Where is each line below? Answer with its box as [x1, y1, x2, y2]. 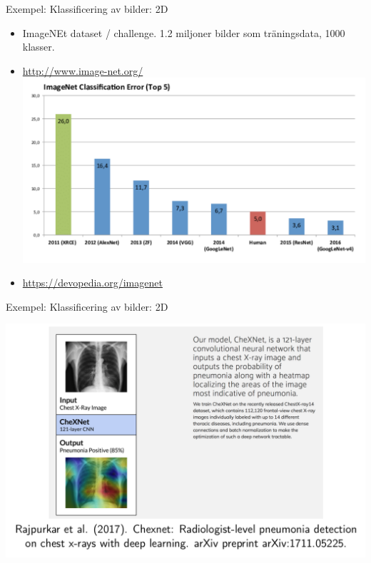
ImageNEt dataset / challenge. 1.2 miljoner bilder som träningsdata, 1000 [22, 25, 345, 40]
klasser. [22, 39, 55, 54]
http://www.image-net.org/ [22, 63, 143, 78]
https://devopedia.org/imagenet [22, 275, 163, 290]
